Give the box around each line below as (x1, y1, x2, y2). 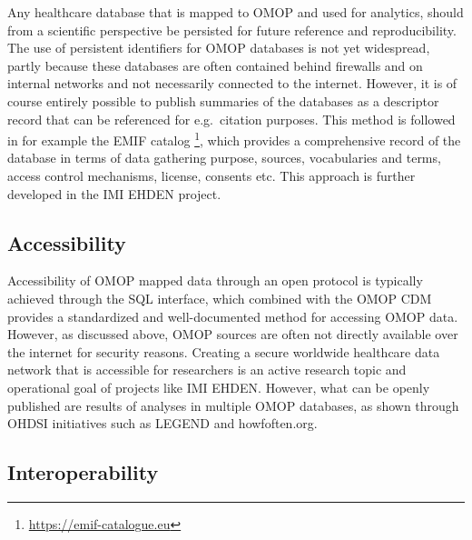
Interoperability (7, 458, 159, 486)
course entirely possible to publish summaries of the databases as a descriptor (7, 91, 439, 110)
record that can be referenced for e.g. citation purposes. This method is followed (7, 109, 456, 128)
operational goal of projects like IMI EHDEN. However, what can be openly (7, 377, 430, 396)
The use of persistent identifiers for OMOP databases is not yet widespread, (7, 38, 430, 57)
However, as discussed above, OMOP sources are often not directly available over (7, 325, 458, 344)
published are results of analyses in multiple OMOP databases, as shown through (7, 395, 459, 415)
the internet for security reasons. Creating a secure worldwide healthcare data (7, 342, 440, 361)
